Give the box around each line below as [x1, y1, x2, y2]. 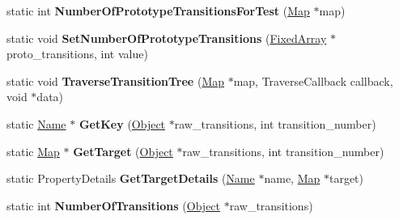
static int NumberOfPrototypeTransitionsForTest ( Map [6, 2, 310, 19]
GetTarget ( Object [73, 142, 173, 159]
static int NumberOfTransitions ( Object [6, 197, 221, 214]
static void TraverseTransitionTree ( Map [6, 72, 224, 89]
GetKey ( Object [79, 115, 166, 132]
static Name [6, 115, 66, 132]
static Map [6, 142, 60, 159]
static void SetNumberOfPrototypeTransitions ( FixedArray [6, 29, 327, 46]
